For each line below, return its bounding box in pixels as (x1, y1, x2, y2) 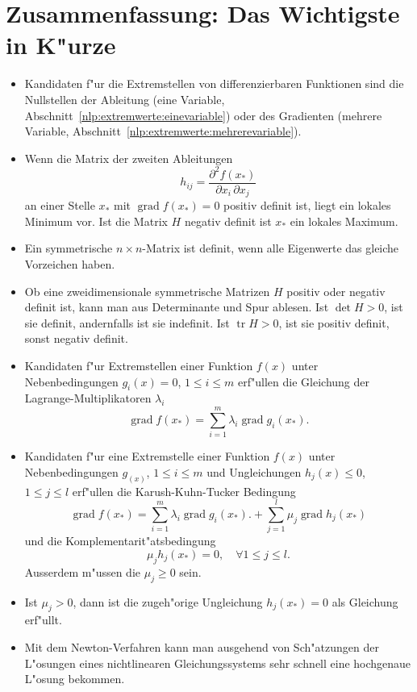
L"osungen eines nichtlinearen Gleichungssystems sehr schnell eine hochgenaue (24, 654, 411, 671)
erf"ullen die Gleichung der (238, 373, 369, 390)
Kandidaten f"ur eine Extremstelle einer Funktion (24, 448, 270, 465)
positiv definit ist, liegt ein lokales (223, 197, 391, 214)
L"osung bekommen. (24, 670, 125, 687)
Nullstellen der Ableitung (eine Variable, (24, 90, 225, 107)
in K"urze (6, 28, 116, 61)
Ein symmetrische (24, 240, 113, 256)
